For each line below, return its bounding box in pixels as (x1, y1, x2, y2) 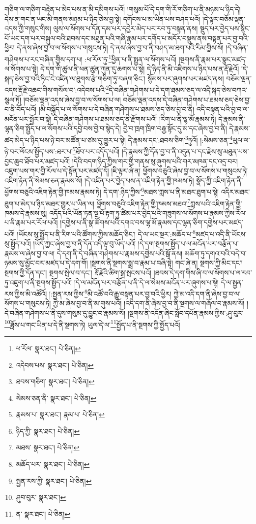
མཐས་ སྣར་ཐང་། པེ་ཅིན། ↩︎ (16, 442, 80, 453)
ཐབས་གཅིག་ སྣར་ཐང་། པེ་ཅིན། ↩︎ (16, 376, 95, 387)
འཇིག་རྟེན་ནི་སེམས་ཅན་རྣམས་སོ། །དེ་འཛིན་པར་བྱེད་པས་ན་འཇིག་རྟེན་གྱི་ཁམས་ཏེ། (4, 175, 194, 185)
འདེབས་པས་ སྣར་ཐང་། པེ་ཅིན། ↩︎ (16, 360, 94, 370)
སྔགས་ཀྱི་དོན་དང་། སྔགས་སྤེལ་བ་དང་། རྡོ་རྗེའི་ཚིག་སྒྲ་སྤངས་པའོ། (4, 267, 151, 278)
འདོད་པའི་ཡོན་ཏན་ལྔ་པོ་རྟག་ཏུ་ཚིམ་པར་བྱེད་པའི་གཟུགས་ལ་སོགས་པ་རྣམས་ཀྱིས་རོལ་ (49, 207, 247, 218)
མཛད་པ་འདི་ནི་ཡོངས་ (196, 229, 247, 239)
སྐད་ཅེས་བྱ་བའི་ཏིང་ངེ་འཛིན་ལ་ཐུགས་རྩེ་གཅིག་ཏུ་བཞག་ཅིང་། (4, 73, 145, 83)
